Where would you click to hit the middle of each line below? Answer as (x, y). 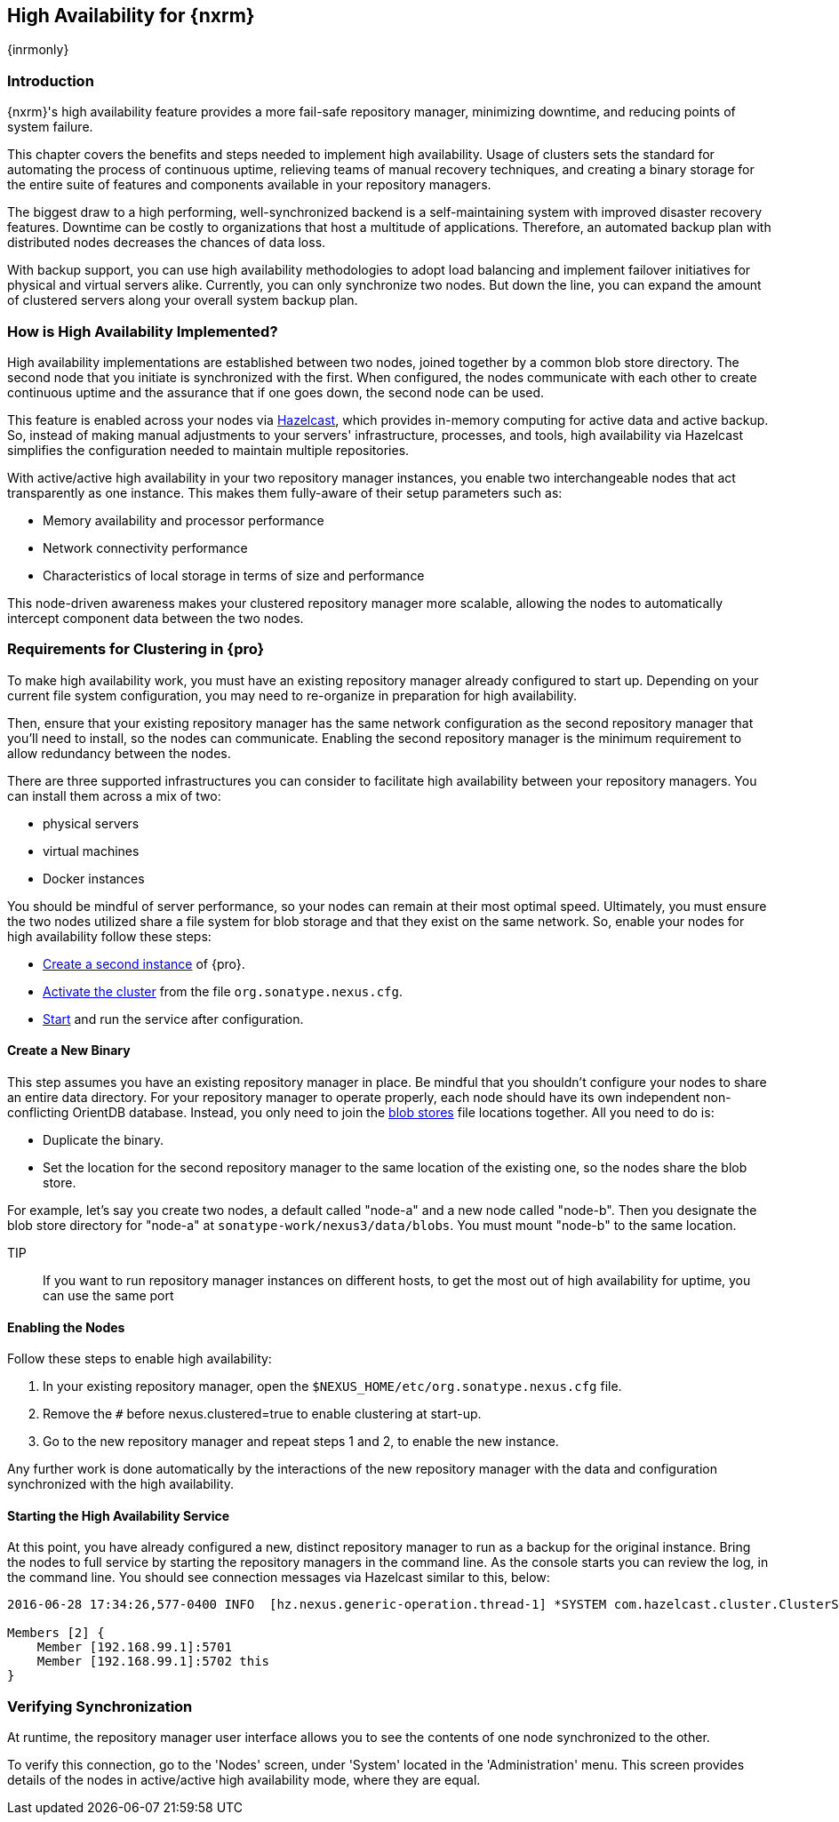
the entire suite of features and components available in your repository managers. (249, 185)
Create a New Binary (69, 1051)
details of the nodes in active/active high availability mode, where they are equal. (244, 1780)
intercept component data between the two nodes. (156, 618)
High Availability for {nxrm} (131, 16)
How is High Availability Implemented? (143, 331)
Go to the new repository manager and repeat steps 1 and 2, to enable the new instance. (301, 1442)
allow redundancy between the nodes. (119, 753)
